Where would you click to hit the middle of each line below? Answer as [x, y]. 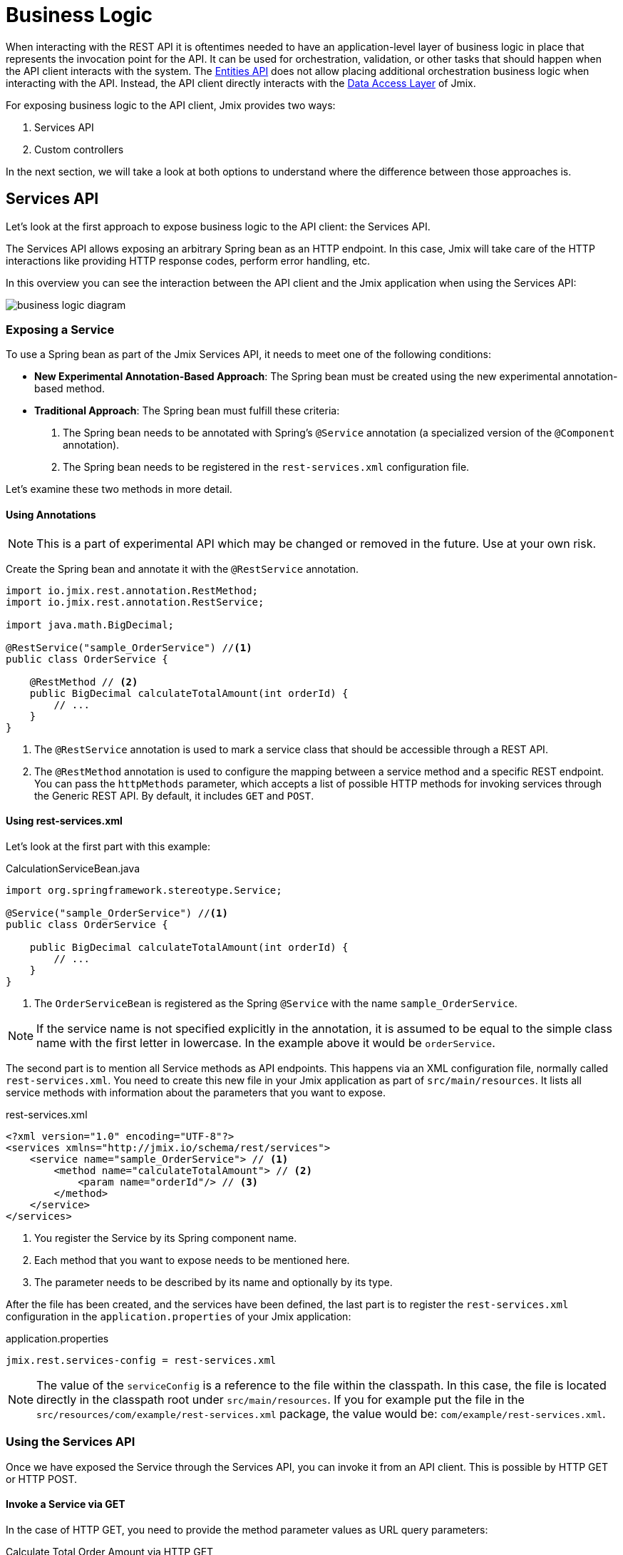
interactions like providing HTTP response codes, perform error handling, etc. [188, 260]
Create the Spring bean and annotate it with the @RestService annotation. [182, 569]
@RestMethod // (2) [84, 682]
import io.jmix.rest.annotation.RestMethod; [132, 590]
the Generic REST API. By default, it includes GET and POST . [174, 795]
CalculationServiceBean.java [73, 868]
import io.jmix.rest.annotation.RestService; [135, 602]
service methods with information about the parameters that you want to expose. [196, 1092]
